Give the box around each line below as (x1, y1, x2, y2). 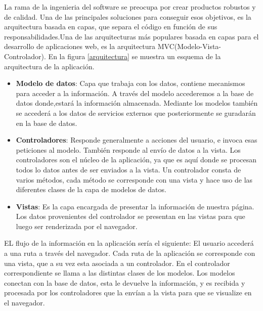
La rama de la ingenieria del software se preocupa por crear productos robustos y (4, 2, 256, 12)
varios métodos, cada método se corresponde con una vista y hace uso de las (16, 174, 253, 185)
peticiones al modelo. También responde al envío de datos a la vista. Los (16, 144, 241, 155)
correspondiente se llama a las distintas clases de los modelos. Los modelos (4, 268, 235, 278)
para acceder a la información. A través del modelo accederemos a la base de (16, 87, 254, 98)
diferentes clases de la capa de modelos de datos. (16, 184, 166, 195)
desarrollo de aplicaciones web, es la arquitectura (4, 41, 156, 52)
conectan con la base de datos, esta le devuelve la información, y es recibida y (4, 277, 245, 288)
